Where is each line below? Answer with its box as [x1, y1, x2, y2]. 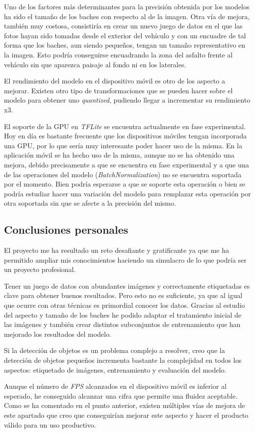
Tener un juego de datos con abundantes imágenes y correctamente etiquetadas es [4, 280, 250, 291]
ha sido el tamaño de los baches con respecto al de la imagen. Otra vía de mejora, [4, 11, 250, 21]
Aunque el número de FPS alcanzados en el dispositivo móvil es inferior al [4, 381, 227, 391]
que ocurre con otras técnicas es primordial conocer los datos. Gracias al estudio [4, 300, 245, 310]
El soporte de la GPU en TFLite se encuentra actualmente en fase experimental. [4, 121, 246, 131]
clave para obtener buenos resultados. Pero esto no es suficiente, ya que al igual [4, 290, 243, 300]
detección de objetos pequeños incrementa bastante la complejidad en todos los [4, 355, 242, 365]
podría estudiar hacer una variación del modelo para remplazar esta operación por [4, 188, 251, 198]
